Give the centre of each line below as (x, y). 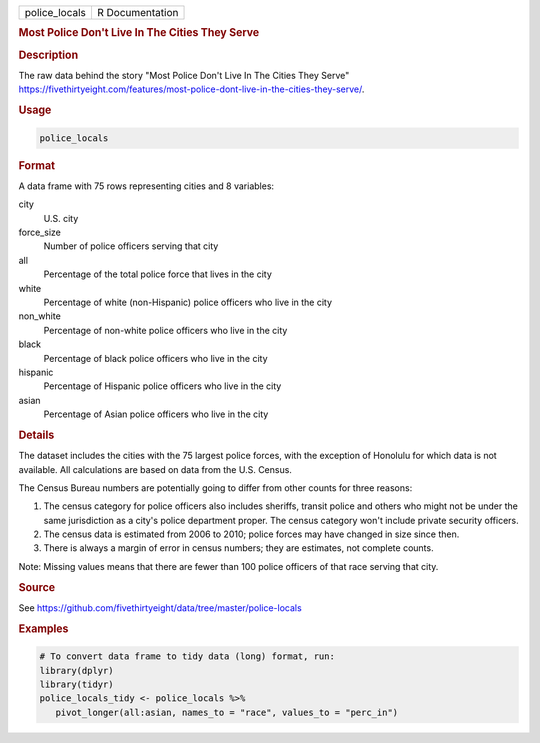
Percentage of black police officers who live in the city (156, 358)
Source (37, 587)
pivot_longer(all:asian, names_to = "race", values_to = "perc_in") (227, 712)
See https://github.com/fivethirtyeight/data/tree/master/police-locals (160, 607)
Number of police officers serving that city (131, 246)
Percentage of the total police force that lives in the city (157, 274)
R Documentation (137, 12)
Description (48, 55)
